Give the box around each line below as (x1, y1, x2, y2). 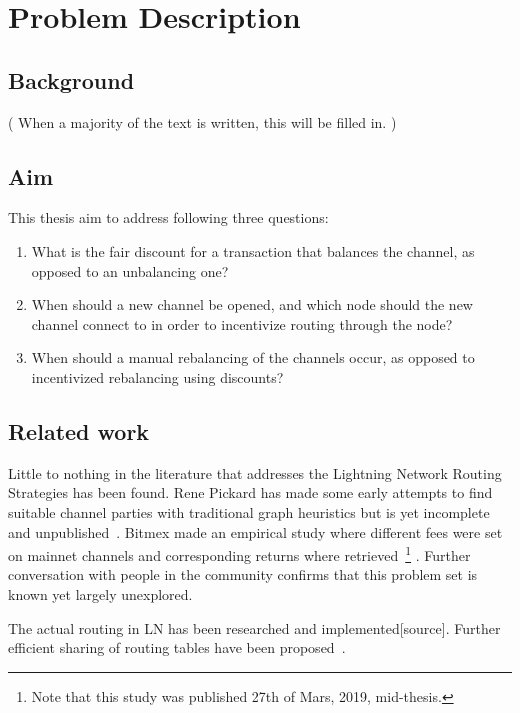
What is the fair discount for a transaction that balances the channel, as (31, 240, 475, 261)
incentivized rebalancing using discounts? (31, 366, 284, 387)
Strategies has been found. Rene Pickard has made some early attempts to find (8, 482, 493, 503)
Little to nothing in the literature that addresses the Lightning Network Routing (8, 462, 502, 483)
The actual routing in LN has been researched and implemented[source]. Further (8, 617, 501, 638)
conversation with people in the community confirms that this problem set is (8, 564, 478, 585)
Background (8, 64, 135, 95)
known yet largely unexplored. (8, 583, 193, 604)
